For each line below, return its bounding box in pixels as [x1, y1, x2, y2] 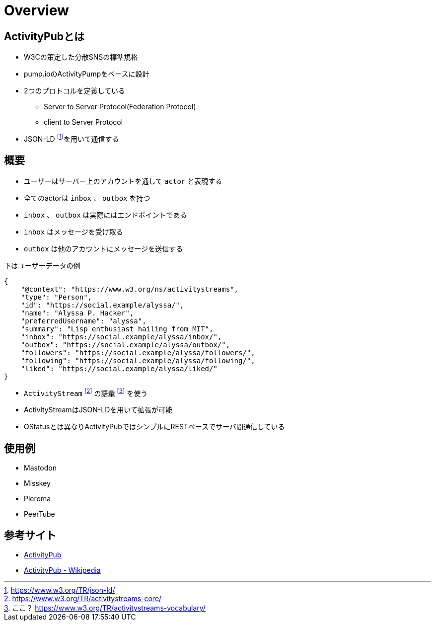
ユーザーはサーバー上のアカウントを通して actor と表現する [24, 176, 222, 185]
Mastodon [24, 464, 57, 472]
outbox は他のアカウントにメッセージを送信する [24, 244, 183, 253]
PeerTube [24, 510, 55, 519]
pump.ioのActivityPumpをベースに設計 [24, 70, 149, 78]
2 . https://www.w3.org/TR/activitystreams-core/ [4, 594, 162, 603]
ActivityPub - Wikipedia [24, 566, 101, 575]
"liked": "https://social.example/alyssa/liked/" [20, 364, 217, 373]
